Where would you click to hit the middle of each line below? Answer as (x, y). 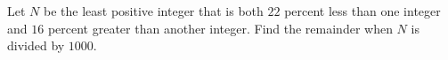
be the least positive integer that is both (153, 11)
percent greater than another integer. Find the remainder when (220, 28)
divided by (36, 45)
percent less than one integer (362, 11)
